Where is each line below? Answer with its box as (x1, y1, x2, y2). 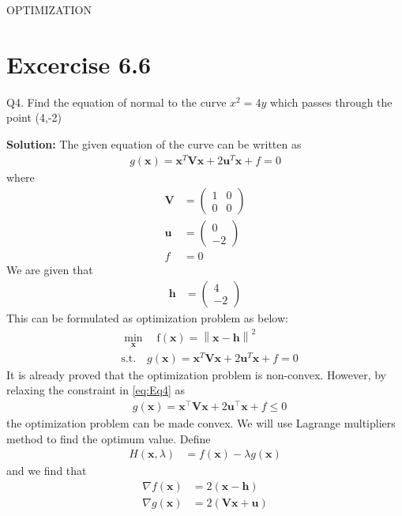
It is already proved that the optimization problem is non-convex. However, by (6, 366, 386, 382)
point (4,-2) (6, 109, 62, 126)
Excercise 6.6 (6, 47, 152, 80)
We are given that (6, 262, 93, 278)
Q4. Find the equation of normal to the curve (6, 93, 227, 110)
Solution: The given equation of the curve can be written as (6, 135, 302, 152)
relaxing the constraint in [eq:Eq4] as (6, 382, 186, 398)
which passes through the (269, 93, 393, 110)
